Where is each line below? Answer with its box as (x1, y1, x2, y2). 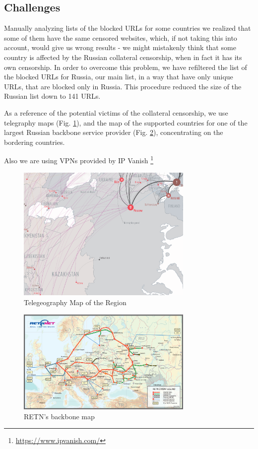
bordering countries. (4, 136, 65, 147)
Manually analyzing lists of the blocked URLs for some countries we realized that (4, 23, 251, 33)
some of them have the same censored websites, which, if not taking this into (4, 32, 237, 43)
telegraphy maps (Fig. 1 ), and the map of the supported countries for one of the (4, 117, 248, 128)
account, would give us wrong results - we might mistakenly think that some (4, 42, 236, 53)
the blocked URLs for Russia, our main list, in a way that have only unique (4, 71, 233, 82)
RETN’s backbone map (24, 411, 95, 421)
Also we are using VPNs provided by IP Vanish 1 (4, 154, 154, 165)
